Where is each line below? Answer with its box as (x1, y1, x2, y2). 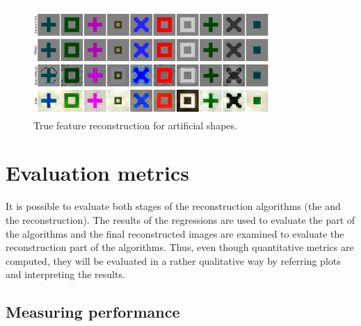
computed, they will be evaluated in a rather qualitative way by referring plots (6, 253, 341, 268)
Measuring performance (6, 301, 180, 323)
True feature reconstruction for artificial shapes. (33, 117, 237, 132)
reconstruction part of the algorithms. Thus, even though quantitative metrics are (6, 240, 354, 254)
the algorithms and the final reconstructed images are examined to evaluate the (6, 226, 344, 241)
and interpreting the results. (6, 267, 125, 282)
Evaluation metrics (6, 158, 189, 187)
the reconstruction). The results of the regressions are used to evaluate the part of (6, 212, 355, 227)
